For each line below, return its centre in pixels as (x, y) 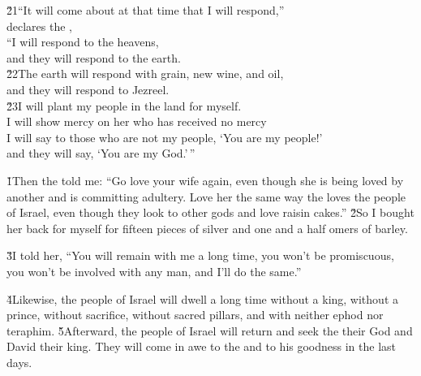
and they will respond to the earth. (94, 57)
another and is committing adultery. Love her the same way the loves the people (206, 196)
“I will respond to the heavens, (83, 42)
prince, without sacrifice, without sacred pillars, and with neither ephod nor (195, 315)
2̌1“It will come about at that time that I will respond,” (146, 10)
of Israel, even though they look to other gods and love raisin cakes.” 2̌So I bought (210, 212)
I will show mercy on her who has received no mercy (137, 121)
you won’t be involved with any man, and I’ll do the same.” (154, 271)
